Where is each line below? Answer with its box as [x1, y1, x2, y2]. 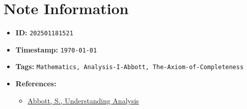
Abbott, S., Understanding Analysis [27, 95, 139, 105]
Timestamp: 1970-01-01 [15, 44, 97, 54]
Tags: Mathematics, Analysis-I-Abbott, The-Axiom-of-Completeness [15, 61, 244, 72]
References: [15, 78, 56, 89]
